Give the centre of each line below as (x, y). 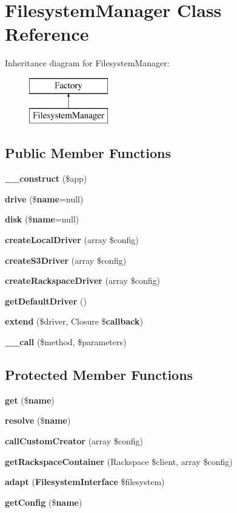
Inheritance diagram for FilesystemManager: (87, 63)
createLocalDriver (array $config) (72, 240)
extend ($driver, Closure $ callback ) (74, 321)
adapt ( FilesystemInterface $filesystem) (85, 482)
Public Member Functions (88, 153)
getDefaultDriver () (46, 301)
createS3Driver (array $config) (66, 260)
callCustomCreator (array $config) (74, 441)
